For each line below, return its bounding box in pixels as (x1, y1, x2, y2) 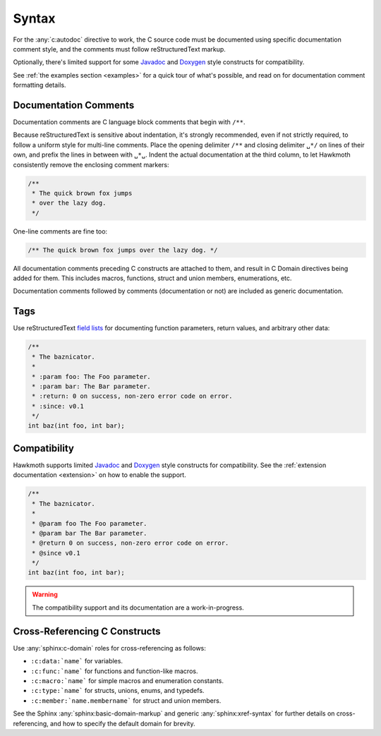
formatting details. (13, 81, 66, 90)
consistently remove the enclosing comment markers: (13, 160, 169, 169)
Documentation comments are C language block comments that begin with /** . (13, 118, 246, 126)
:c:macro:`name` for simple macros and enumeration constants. (30, 676, 224, 684)
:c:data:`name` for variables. (30, 657, 123, 665)
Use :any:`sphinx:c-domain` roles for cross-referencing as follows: (13, 644, 206, 652)
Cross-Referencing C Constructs (13, 625, 161, 637)
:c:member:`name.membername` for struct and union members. (30, 696, 222, 705)
